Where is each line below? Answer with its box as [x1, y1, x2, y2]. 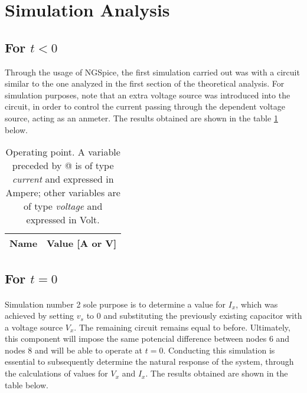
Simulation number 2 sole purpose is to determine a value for [5, 298, 226, 310]
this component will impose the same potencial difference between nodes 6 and [5, 332, 290, 345]
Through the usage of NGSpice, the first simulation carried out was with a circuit [5, 65, 300, 78]
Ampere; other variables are [5, 186, 120, 200]
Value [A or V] [47, 236, 117, 250]
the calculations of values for [5, 367, 108, 379]
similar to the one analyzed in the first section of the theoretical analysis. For [5, 77, 285, 90]
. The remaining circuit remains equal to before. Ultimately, [74, 321, 290, 333]
